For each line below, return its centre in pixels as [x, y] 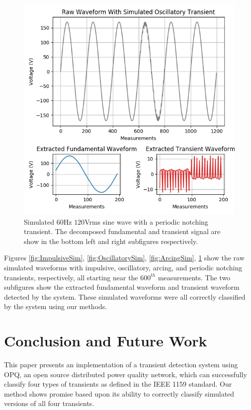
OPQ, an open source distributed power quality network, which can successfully [125, 374]
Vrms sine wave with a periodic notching [146, 221]
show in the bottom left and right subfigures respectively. [111, 241]
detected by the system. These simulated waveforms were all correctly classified [125, 296]
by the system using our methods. [56, 306]
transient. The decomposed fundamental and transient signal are [122, 231]
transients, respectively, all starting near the [71, 277]
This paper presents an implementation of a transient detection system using [121, 365]
